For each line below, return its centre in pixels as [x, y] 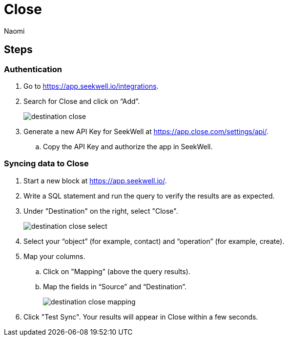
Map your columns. [54, 256]
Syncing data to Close [46, 164]
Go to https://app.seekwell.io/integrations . [91, 86]
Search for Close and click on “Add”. [82, 101]
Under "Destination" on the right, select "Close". [101, 211]
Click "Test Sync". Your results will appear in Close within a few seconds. [141, 317]
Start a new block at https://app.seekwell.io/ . [95, 180]
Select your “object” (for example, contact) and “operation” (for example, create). [154, 241]
